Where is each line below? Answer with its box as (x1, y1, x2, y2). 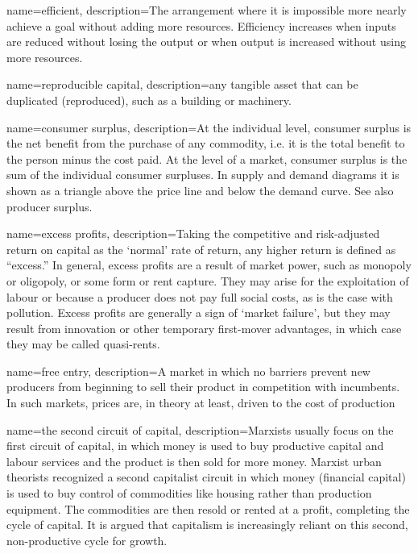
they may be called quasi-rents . (6, 335, 160, 352)
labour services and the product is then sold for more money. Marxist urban (6, 452, 382, 469)
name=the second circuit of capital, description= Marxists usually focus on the (6, 421, 394, 438)
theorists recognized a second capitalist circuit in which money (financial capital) (6, 469, 406, 485)
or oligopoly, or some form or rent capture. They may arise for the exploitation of (6, 272, 409, 289)
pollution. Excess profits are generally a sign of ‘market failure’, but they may (6, 304, 391, 321)
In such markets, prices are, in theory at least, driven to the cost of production (6, 394, 395, 411)
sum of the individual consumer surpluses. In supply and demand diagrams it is (6, 166, 399, 183)
